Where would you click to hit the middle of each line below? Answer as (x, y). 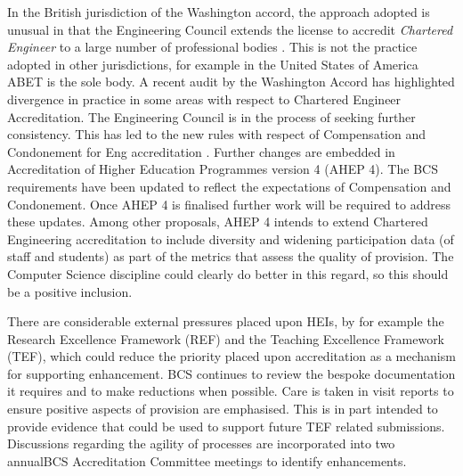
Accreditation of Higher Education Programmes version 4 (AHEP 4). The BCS (223, 169)
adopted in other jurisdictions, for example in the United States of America (213, 64)
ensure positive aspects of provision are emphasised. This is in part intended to (223, 409)
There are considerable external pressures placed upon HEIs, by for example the (226, 321)
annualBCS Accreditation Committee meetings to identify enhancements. (207, 460)
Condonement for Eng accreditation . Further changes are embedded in (201, 151)
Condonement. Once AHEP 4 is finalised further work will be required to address (229, 204)
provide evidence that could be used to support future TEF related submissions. (226, 426)
